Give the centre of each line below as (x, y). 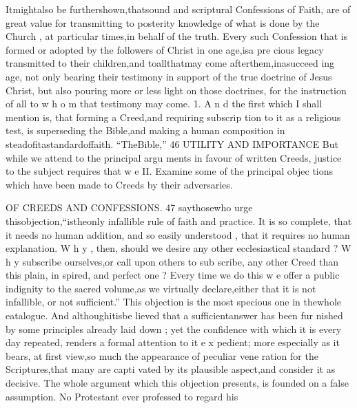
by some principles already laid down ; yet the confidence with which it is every (174, 329)
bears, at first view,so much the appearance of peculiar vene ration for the (162, 355)
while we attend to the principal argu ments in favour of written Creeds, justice (174, 157)
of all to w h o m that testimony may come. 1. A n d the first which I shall (164, 104)
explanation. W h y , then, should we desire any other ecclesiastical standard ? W (178, 248)
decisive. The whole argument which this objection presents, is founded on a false (177, 383)
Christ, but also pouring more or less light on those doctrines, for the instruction (176, 90)
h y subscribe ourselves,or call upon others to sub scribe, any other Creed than (172, 261)
